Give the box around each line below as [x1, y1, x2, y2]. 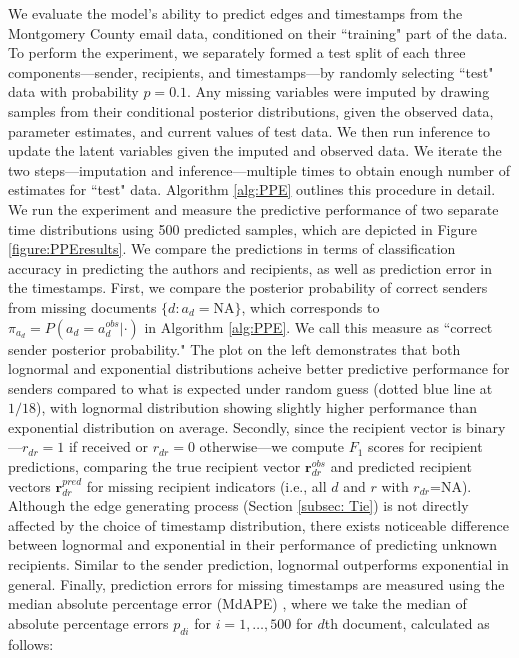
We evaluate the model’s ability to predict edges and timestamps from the [8, 3, 463, 23]
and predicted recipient [330, 456, 472, 477]
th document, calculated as [324, 612, 490, 633]
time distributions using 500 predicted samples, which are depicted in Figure [8, 218, 477, 239]
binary [466, 416, 506, 437]
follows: [8, 633, 54, 654]
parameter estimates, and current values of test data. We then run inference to [8, 120, 490, 141]
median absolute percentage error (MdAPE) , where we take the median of [8, 593, 467, 614]
